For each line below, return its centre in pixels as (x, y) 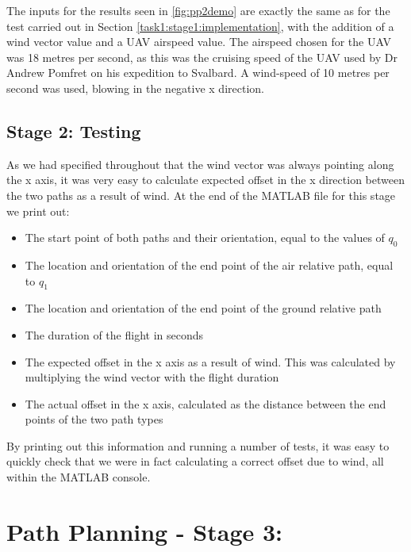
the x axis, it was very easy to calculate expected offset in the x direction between (205, 180)
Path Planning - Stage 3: (145, 531)
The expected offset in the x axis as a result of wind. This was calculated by (210, 361)
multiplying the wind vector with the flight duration (152, 377)
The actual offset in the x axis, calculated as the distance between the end (205, 403)
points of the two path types (94, 419)
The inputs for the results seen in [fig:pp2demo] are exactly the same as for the (198, 10)
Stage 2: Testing (74, 130)
